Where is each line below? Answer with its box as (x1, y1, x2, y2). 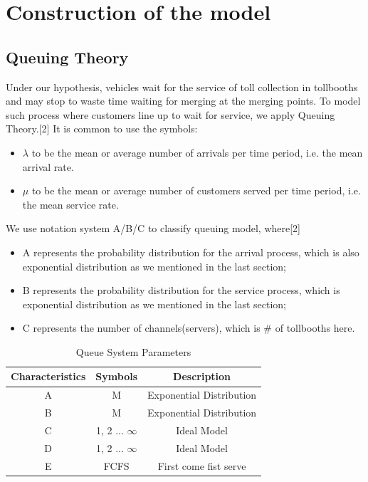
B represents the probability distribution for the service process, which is (22, 283, 340, 298)
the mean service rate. (22, 197, 119, 211)
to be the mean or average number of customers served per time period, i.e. (31, 183, 361, 198)
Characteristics (11, 369, 86, 384)
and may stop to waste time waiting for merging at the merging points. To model (6, 93, 361, 108)
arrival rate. (22, 159, 74, 174)
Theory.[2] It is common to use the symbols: (6, 121, 198, 136)
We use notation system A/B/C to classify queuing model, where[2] (6, 221, 300, 236)
